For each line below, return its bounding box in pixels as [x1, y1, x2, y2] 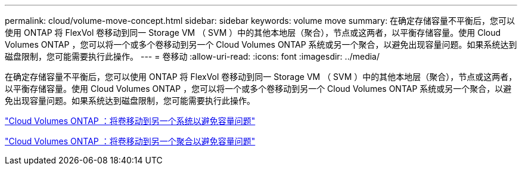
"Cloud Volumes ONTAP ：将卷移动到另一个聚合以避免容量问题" [5, 136, 256, 146]
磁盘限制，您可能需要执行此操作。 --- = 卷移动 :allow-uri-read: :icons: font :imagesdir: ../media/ [5, 51, 380, 61]
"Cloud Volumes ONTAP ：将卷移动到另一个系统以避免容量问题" [5, 116, 256, 126]
